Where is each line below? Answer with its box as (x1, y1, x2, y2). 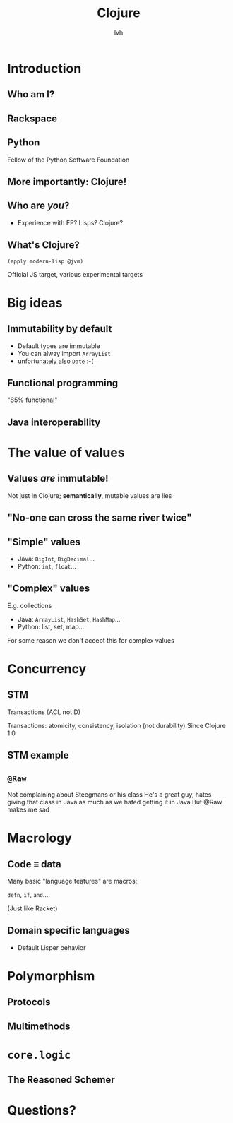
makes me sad (7, 805, 50, 814)
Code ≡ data (7, 858, 61, 870)
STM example (7, 749, 69, 761)
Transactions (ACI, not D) (7, 708, 81, 716)
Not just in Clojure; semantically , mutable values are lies (7, 491, 172, 499)
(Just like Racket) (7, 904, 58, 913)
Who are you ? (7, 200, 70, 212)
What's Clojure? (7, 239, 80, 251)
